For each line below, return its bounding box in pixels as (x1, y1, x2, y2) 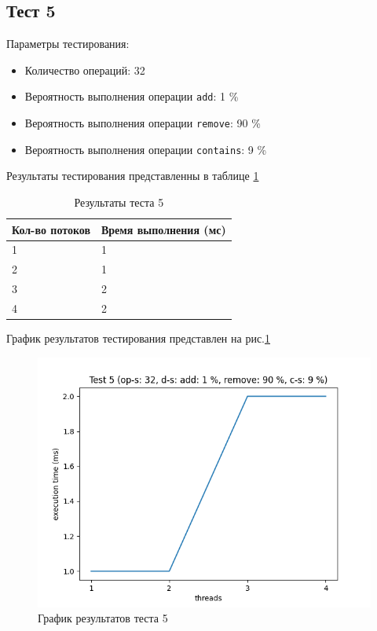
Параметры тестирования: (6, 35, 130, 52)
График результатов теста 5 (38, 610, 168, 626)
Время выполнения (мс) (101, 221, 226, 237)
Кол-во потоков (12, 221, 90, 237)
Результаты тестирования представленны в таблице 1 (6, 167, 259, 184)
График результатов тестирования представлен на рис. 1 (6, 330, 270, 347)
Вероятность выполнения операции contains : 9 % (24, 141, 267, 157)
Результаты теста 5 (74, 193, 164, 210)
